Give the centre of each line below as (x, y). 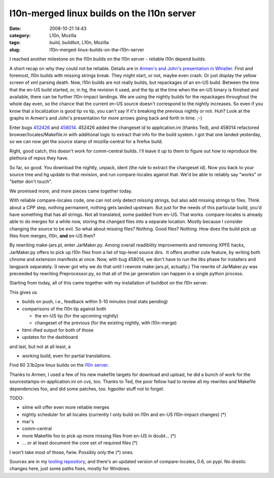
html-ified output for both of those (58, 330)
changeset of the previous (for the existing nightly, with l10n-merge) (106, 323)
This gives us (23, 292)
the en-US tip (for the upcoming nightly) (77, 316)
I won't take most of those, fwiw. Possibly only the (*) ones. (72, 452)
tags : (15, 43)
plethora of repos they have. (39, 158)
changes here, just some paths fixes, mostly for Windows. (70, 469)
